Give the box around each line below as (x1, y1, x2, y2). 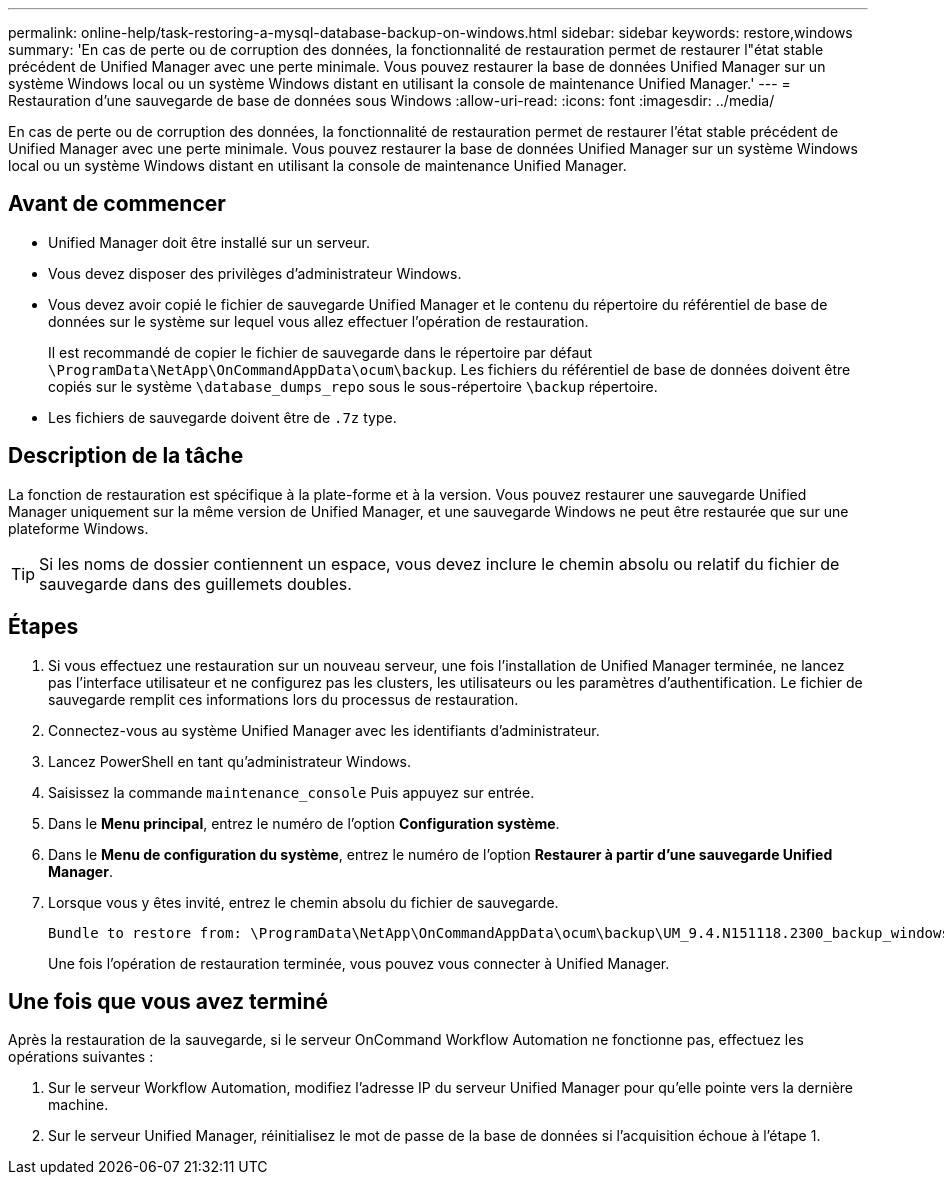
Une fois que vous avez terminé (8, 988, 329, 1014)
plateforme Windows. (8, 519, 149, 537)
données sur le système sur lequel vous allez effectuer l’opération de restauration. (48, 312, 589, 330)
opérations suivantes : (8, 1048, 154, 1066)
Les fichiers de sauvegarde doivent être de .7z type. (48, 408, 397, 426)
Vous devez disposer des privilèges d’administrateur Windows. (48, 264, 462, 282)
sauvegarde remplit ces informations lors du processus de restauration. (48, 690, 519, 708)
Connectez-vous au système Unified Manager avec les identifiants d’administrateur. (48, 721, 600, 739)
